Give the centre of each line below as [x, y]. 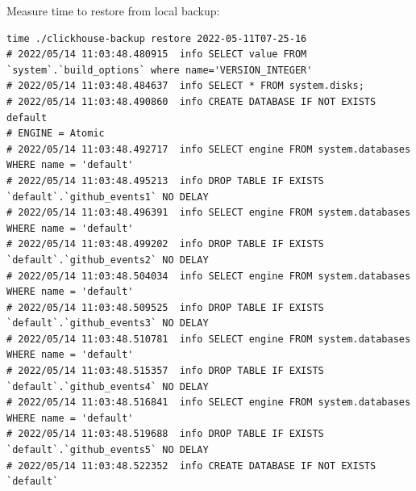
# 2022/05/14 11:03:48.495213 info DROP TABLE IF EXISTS [165, 180]
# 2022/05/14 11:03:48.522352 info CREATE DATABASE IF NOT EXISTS [191, 466]
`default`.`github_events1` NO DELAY [108, 197]
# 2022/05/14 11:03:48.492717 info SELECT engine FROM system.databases [209, 149]
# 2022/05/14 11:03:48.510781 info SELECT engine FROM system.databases [209, 339]
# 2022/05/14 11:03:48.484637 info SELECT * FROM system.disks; [185, 86]
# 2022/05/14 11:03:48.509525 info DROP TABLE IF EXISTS [165, 307]
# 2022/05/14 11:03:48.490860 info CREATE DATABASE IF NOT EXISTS [191, 101]
